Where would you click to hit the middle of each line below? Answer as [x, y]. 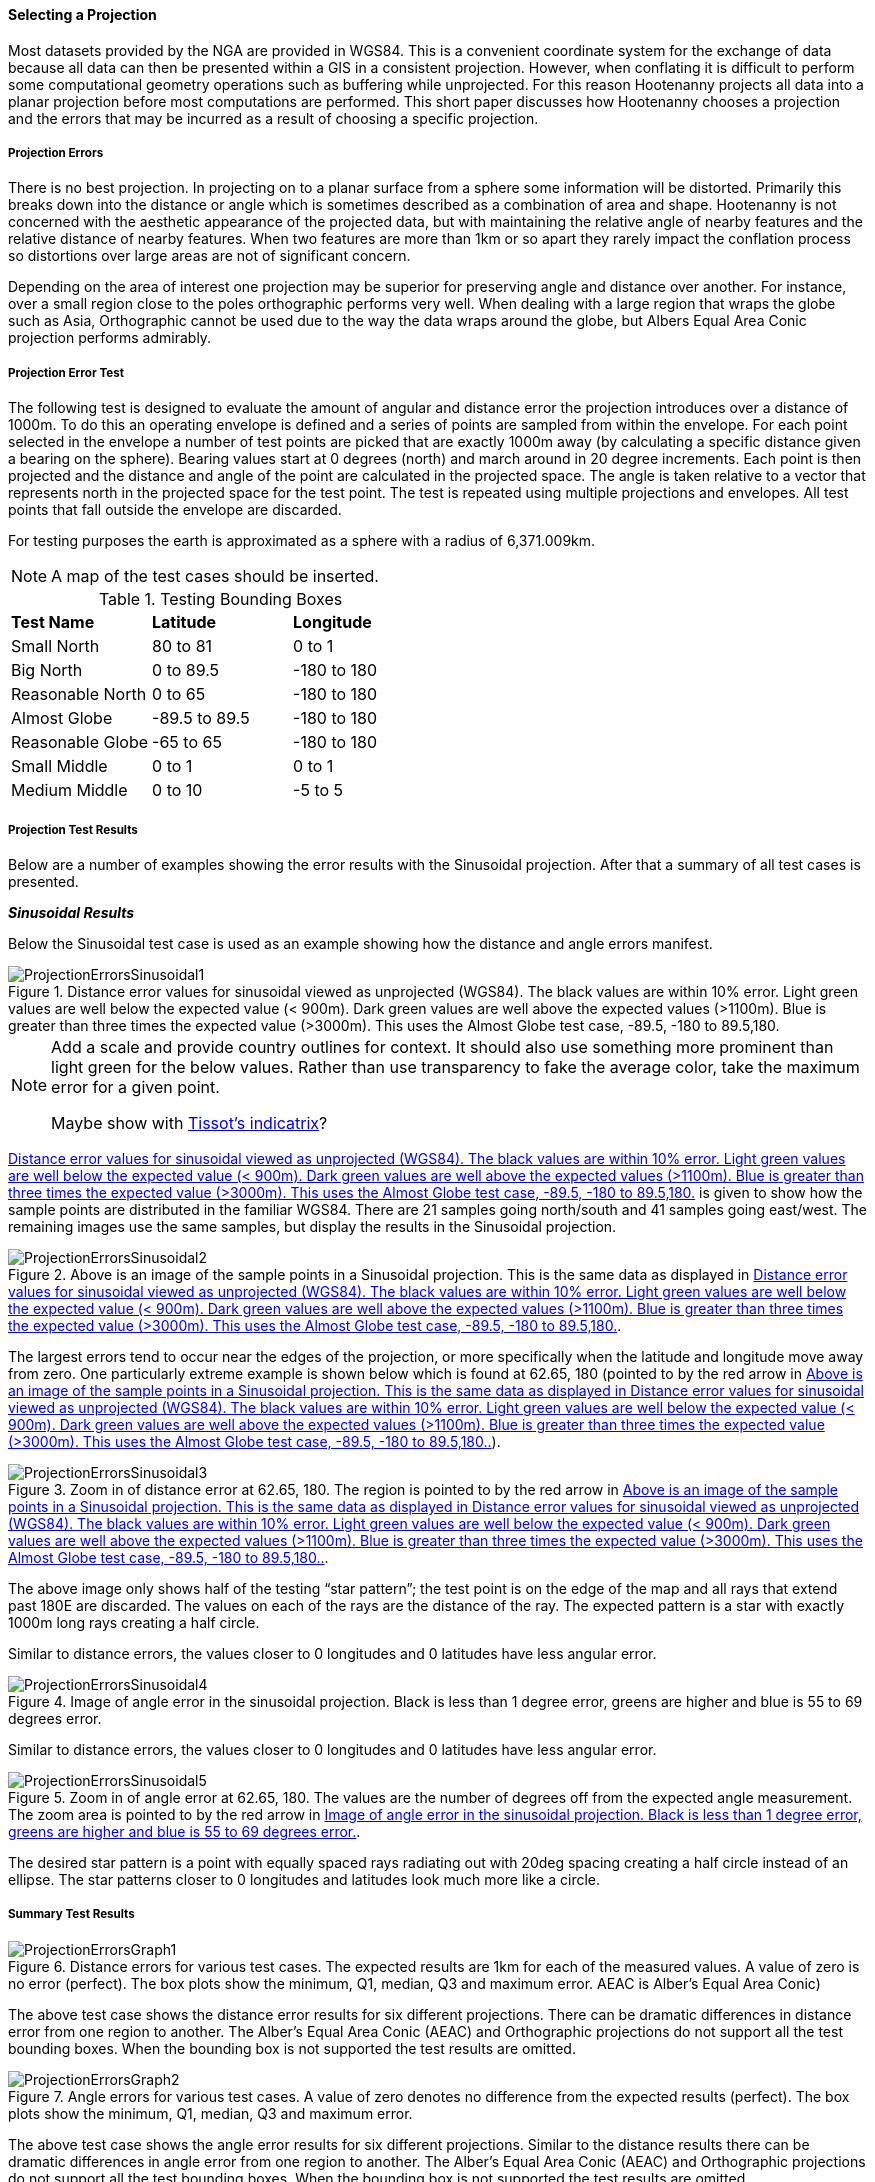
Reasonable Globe [80, 742]
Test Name [53, 622]
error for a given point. [135, 1086]
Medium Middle [69, 790]
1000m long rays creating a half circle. [134, 1622]
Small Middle [59, 766]
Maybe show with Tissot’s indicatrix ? [189, 1122]
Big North [47, 670]
